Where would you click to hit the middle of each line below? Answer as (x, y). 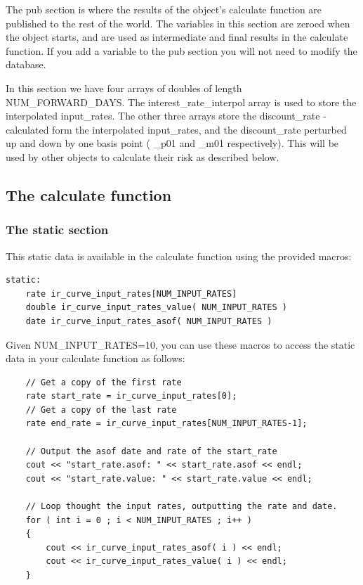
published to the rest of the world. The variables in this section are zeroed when (178, 23)
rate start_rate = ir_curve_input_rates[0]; (131, 396)
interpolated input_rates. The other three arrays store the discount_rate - (166, 116)
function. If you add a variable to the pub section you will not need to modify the (181, 50)
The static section (57, 230)
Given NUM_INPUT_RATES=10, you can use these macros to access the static (180, 344)
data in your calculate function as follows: (95, 358)
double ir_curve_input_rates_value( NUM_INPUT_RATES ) (156, 308)
